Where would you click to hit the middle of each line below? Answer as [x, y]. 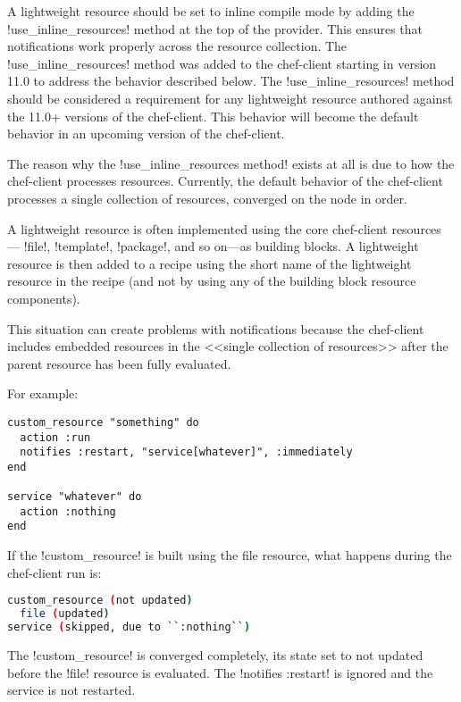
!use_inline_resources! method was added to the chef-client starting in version [222, 63]
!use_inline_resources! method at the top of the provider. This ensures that [215, 28]
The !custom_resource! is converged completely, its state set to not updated [215, 654]
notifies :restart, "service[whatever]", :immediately [186, 452]
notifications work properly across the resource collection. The [177, 46]
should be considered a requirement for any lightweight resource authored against [230, 98]
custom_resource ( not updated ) [100, 601]
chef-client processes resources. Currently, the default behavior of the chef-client [225, 181]
